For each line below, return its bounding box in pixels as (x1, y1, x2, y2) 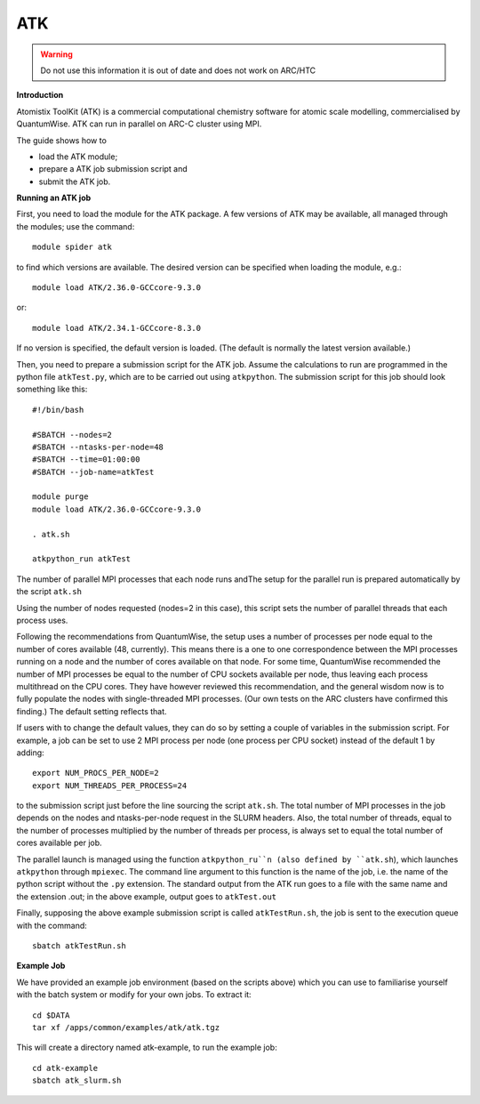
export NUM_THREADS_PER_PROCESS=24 (32, 780, 188, 791)
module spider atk (32, 242, 113, 253)
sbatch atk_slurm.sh (32, 1076, 122, 1085)
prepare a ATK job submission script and (38, 164, 188, 174)
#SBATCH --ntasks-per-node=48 (32, 441, 164, 452)
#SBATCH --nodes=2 (32, 430, 113, 439)
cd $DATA (32, 1010, 70, 1020)
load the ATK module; (38, 151, 118, 162)
